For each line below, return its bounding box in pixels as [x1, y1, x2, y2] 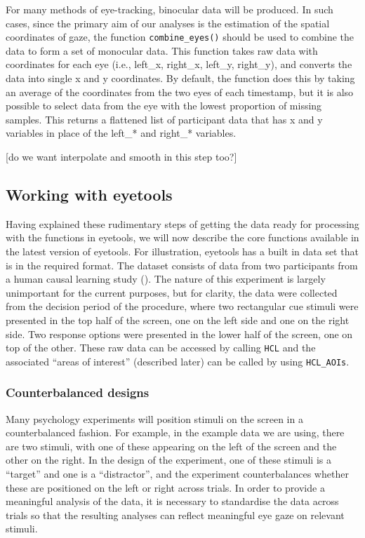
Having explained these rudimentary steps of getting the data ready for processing [6, 216, 359, 231]
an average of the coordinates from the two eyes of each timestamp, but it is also [6, 84, 354, 99]
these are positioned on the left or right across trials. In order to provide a [6, 480, 325, 495]
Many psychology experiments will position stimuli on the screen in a [6, 411, 303, 426]
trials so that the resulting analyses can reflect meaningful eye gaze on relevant [6, 507, 345, 522]
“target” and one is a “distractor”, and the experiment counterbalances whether [6, 466, 349, 481]
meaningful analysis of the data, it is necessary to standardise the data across [6, 494, 339, 509]
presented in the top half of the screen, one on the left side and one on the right [6, 312, 350, 327]
